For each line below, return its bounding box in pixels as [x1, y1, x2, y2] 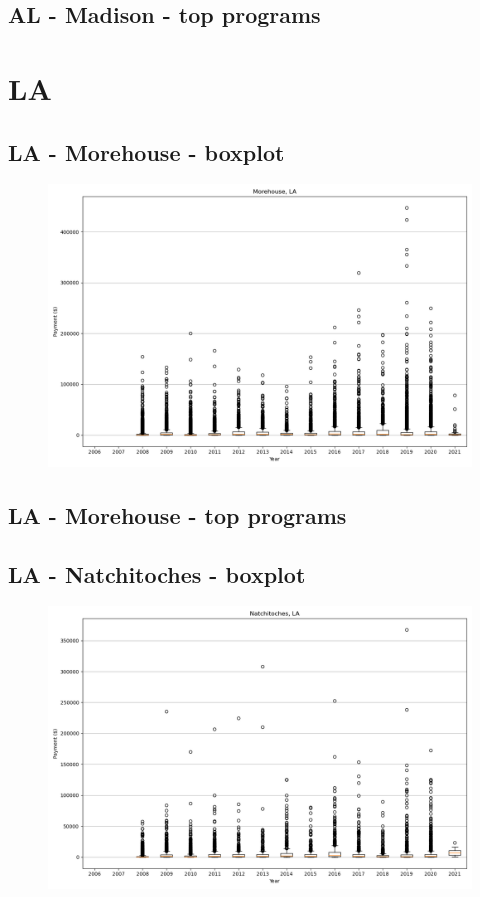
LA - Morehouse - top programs [8, 499, 347, 530]
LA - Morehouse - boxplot [8, 136, 285, 167]
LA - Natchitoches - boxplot [8, 558, 306, 589]
